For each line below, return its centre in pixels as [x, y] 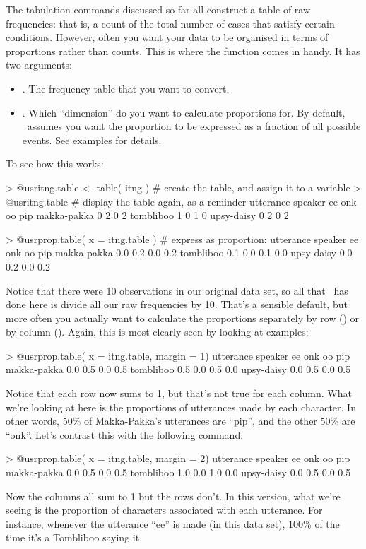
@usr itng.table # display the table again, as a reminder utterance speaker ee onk [181, 201]
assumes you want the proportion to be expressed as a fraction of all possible [194, 126]
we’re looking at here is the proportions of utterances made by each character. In [181, 407]
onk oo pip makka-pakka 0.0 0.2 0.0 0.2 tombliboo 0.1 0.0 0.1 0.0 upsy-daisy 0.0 [179, 253]
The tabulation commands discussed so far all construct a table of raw [158, 9]
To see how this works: [55, 164]
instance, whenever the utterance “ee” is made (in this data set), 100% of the [173, 523]
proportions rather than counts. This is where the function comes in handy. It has [183, 51]
